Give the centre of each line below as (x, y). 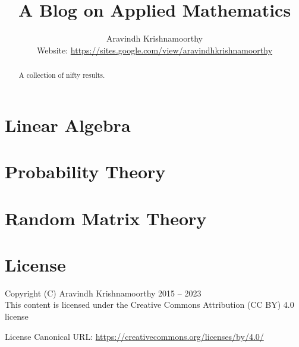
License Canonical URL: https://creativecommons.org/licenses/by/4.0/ (134, 336)
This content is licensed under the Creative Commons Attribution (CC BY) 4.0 (149, 305)
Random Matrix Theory (106, 218)
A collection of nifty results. (62, 75)
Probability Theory (85, 171)
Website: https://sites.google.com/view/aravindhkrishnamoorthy (155, 50)
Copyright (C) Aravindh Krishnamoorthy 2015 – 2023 (103, 293)
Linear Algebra (68, 124)
